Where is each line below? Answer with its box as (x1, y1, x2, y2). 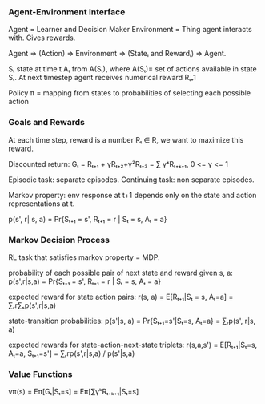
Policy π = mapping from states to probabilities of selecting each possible (8, 88, 251, 98)
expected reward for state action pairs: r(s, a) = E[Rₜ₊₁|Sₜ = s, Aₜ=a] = (8, 292, 234, 301)
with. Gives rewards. (8, 33, 76, 42)
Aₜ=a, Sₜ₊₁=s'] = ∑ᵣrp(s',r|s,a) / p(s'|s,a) (8, 348, 135, 358)
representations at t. (8, 199, 75, 208)
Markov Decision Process (8, 234, 110, 245)
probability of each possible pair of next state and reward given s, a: (8, 268, 234, 277)
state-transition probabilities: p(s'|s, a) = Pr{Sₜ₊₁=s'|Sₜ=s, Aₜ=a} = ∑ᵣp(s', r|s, (8, 316, 256, 325)
